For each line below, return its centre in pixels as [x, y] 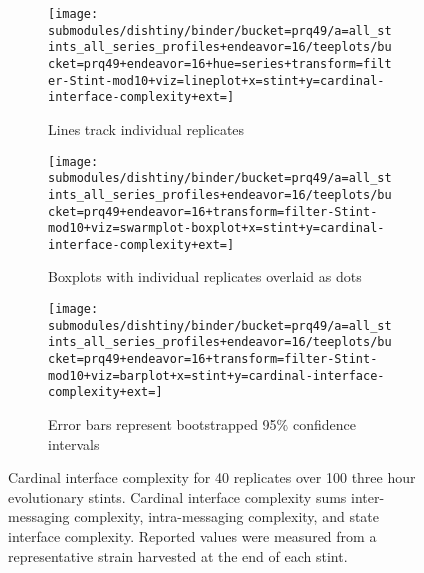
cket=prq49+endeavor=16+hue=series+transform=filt [220, 63]
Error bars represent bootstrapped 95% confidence [202, 424]
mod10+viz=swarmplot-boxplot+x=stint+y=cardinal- [216, 228]
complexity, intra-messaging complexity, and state [227, 516]
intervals [74, 443]
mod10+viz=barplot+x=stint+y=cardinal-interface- [216, 375]
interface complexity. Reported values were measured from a [192, 535]
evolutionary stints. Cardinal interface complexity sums [177, 496]
